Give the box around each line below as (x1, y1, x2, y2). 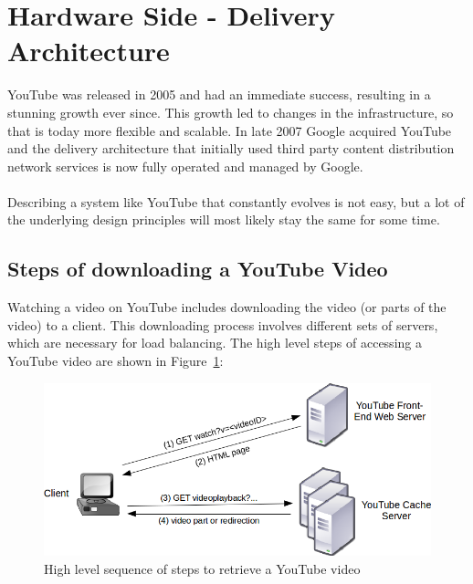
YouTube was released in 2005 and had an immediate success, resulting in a (7, 85, 431, 104)
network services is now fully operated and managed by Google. (7, 156, 363, 175)
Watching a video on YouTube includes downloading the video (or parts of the (7, 297, 447, 317)
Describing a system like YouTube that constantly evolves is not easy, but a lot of (7, 192, 465, 211)
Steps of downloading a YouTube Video (7, 255, 388, 283)
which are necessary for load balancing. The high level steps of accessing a (7, 333, 422, 352)
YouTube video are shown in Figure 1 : (7, 351, 224, 370)
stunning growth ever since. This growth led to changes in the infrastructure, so (7, 102, 454, 121)
